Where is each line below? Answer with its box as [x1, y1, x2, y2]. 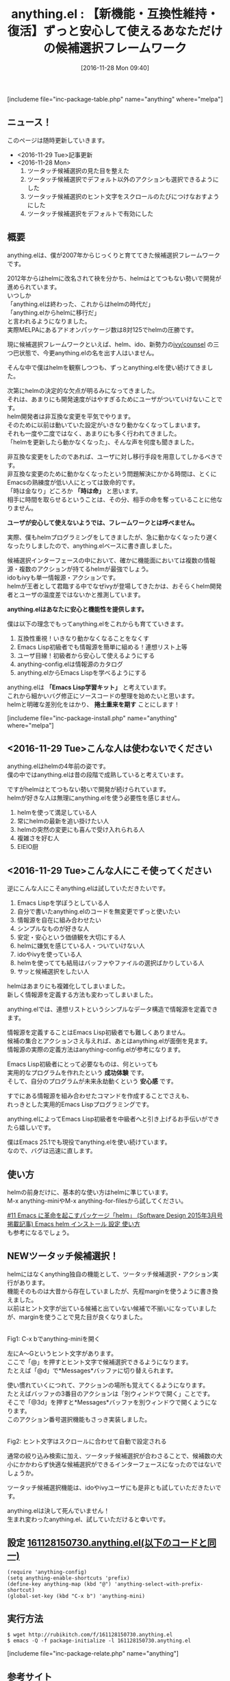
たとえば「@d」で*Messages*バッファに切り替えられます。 [7, 1366, 177, 1374]
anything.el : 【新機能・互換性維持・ [11, 6, 219, 22]
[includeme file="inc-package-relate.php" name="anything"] [7, 1649, 179, 1658]
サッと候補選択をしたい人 [16, 968, 90, 976]
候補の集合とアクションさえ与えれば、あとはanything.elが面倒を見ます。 [7, 1037, 212, 1045]
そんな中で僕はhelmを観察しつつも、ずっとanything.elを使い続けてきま [7, 363, 207, 371]
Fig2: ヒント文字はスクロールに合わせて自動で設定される [7, 1437, 167, 1445]
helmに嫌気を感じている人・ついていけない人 [16, 942, 145, 950]
